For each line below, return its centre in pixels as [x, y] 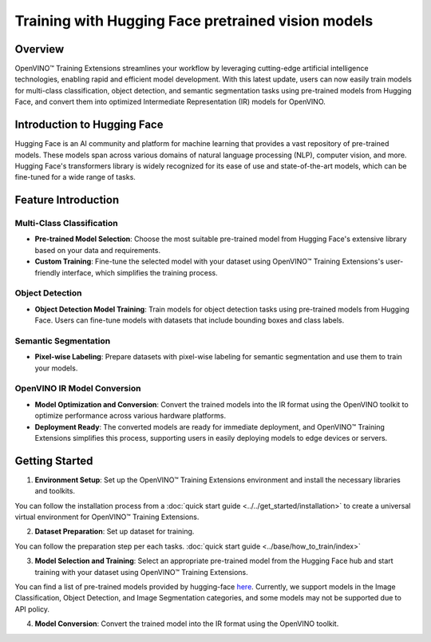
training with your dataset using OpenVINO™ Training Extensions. [142, 572]
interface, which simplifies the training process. [140, 272]
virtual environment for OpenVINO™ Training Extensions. [107, 517]
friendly [47, 272]
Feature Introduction [67, 200]
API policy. [32, 609]
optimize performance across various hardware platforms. [130, 416]
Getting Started [54, 460]
